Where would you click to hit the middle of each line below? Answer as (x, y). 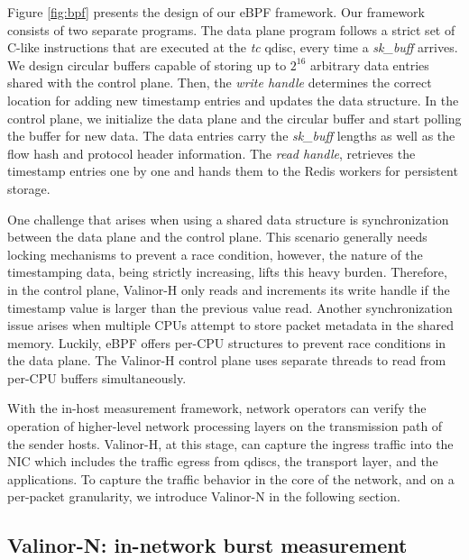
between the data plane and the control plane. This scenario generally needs (217, 237)
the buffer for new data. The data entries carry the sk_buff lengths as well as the (231, 136)
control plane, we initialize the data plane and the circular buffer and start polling (234, 118)
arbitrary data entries (370, 64)
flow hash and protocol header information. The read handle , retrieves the (212, 153)
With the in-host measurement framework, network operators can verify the (217, 408)
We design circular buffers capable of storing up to (147, 64)
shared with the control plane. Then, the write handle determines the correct (220, 83)
